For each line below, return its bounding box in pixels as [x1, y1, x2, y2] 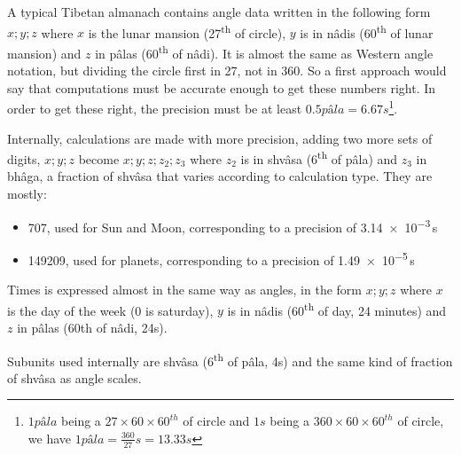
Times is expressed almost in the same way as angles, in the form [7, 280, 362, 299]
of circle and [183, 412, 250, 430]
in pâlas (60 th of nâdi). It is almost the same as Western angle [95, 41, 434, 62]
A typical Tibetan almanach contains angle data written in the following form [7, 3, 431, 20]
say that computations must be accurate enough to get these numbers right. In [7, 78, 436, 97]
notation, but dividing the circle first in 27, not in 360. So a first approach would [7, 61, 447, 80]
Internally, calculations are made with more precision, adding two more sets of [7, 129, 433, 147]
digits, [7, 149, 41, 168]
